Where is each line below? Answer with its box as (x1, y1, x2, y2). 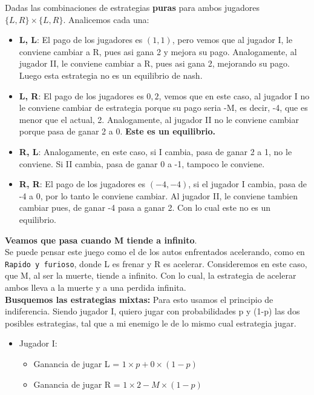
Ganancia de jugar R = (33, 377, 120, 390)
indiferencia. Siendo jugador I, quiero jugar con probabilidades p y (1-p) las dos (5, 305, 300, 317)
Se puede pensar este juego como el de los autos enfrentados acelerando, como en (5, 245, 305, 258)
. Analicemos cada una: (63, 13, 149, 25)
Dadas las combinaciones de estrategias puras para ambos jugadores (5, 1, 260, 13)
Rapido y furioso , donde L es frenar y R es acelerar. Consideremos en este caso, (5, 257, 307, 270)
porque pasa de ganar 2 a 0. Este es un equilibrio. (19, 125, 216, 138)
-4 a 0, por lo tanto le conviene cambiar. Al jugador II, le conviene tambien (19, 189, 298, 202)
